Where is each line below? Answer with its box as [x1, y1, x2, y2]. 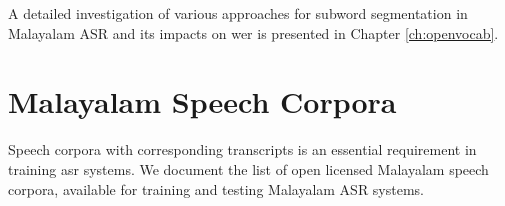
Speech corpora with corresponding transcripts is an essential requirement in [8, 139, 477, 160]
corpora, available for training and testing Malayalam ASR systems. [8, 178, 425, 199]
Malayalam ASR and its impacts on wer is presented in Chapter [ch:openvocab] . [8, 22, 499, 43]
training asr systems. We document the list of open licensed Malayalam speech [8, 158, 489, 179]
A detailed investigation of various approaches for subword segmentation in [8, 3, 468, 23]
